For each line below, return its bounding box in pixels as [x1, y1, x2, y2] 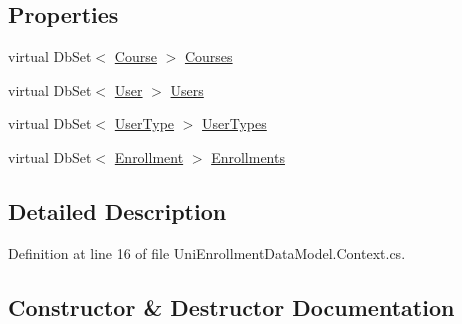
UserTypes [202, 113, 267, 134]
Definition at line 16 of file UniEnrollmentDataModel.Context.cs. [8, 242, 406, 263]
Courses [184, 46, 233, 67]
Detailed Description [8, 195, 227, 226]
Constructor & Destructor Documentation [8, 291, 455, 322]
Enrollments [211, 146, 285, 167]
